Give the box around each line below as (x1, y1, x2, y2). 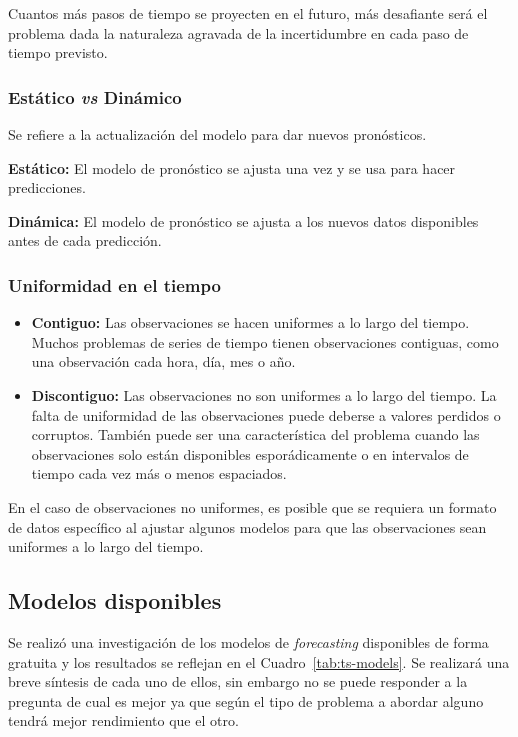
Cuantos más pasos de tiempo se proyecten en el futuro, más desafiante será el (8, 3, 488, 23)
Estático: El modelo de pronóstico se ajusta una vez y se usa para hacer (8, 157, 456, 178)
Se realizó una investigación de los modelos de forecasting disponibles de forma (8, 631, 489, 652)
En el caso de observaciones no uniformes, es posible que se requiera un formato (8, 496, 497, 517)
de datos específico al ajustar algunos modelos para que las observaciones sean (8, 516, 487, 537)
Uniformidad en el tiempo (8, 272, 221, 297)
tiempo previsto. (8, 42, 108, 63)
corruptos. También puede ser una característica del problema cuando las (31, 424, 480, 445)
